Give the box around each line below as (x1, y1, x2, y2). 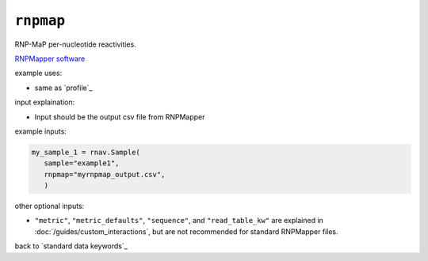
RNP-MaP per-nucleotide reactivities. (14, 40, 136, 49)
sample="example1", (44, 159, 120, 168)
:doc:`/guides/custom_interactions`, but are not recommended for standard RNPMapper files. (34, 226, 338, 236)
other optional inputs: (14, 202, 85, 211)
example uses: (14, 68, 63, 78)
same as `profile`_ (34, 83, 93, 93)
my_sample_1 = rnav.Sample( (31, 147, 140, 157)
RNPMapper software (14, 54, 86, 63)
